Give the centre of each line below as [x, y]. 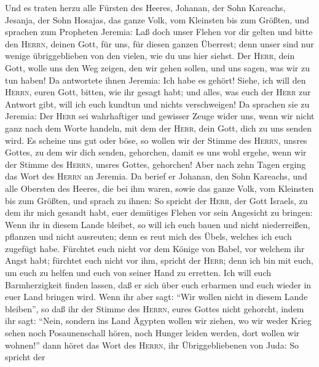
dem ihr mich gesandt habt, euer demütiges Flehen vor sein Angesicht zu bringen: [159, 212]
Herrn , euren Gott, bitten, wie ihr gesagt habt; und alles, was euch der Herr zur [158, 92]
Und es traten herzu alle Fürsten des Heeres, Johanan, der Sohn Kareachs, [145, 7]
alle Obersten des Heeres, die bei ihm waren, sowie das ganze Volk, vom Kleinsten [159, 188]
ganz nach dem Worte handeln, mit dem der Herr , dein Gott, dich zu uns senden [159, 128]
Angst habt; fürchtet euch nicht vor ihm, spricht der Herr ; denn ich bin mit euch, [159, 260]
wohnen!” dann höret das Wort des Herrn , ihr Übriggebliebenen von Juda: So [152, 345]
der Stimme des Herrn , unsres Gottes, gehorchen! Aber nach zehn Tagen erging [156, 164]
